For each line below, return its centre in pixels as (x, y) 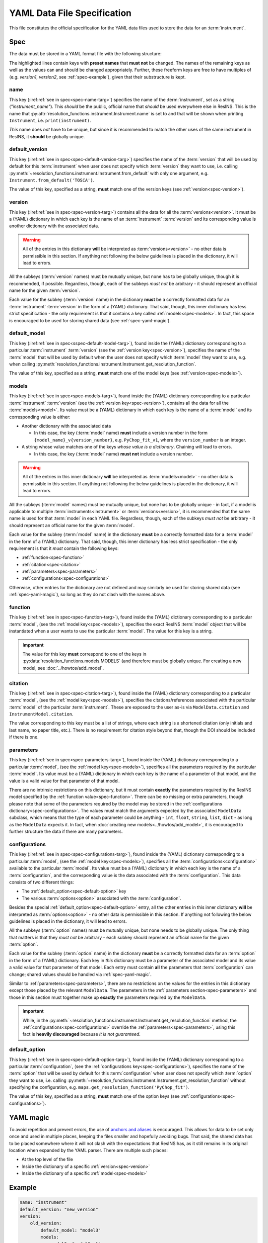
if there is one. (24, 737)
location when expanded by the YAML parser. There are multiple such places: (89, 1150)
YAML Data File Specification (70, 13)
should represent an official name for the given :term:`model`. (72, 525)
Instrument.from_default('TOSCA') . (52, 180)
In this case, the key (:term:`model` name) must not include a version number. (114, 454)
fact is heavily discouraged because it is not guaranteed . (82, 1034)
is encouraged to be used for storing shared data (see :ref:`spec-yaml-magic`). (90, 320)
